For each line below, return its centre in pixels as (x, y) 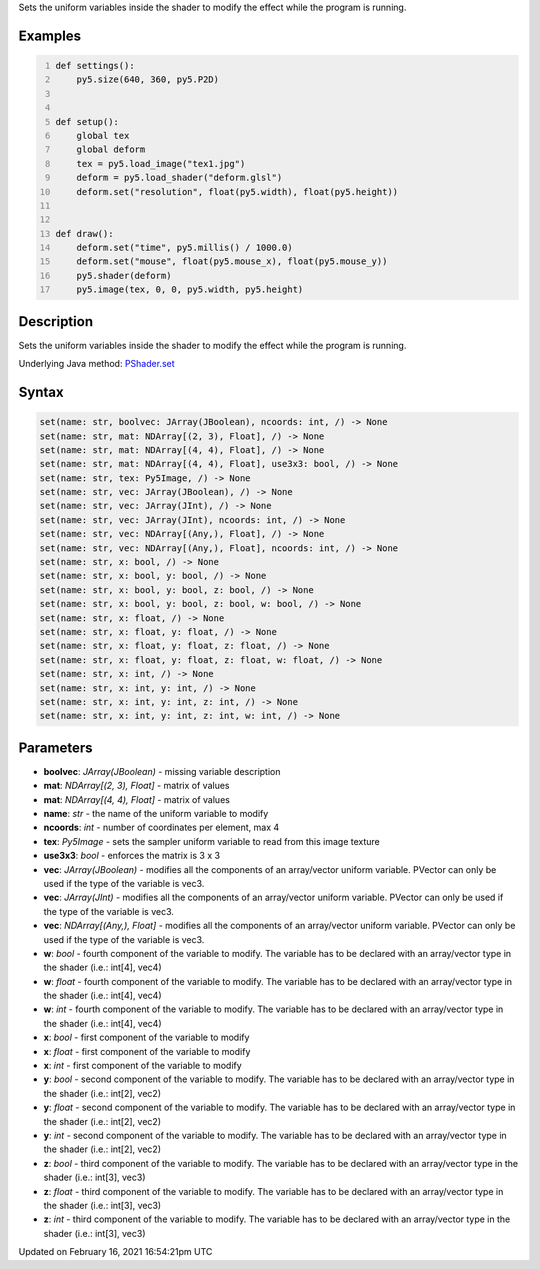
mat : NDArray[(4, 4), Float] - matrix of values (136, 799)
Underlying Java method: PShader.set (96, 364)
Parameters (55, 747)
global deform (111, 149)
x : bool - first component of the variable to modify (146, 1037)
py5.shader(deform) (124, 275)
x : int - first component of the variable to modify (142, 1066)
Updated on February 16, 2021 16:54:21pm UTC (115, 1252)
